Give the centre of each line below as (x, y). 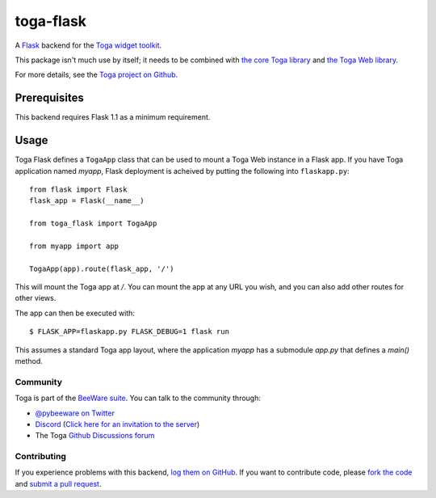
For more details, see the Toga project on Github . (96, 75)
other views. (36, 298)
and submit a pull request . (58, 483)
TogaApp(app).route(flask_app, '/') (102, 268)
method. (29, 361)
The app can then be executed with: (75, 313)
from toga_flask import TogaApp (93, 224)
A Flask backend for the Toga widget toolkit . (88, 45)
